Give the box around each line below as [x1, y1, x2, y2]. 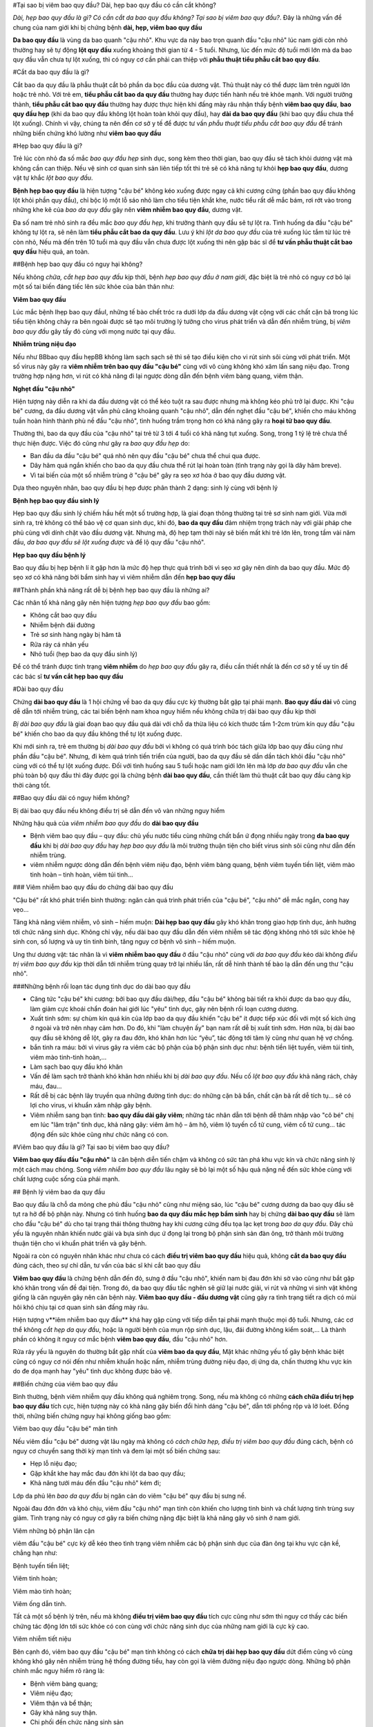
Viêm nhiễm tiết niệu [12, 1634, 72, 1643]
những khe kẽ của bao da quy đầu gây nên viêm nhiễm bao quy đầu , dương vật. [12, 206, 243, 214]
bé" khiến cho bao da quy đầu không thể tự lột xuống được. [12, 729, 182, 738]
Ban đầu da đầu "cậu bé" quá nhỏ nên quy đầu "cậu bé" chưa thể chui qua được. [30, 452, 260, 460]
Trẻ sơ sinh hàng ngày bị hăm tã [30, 631, 122, 639]
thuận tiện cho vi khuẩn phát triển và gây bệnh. [12, 1239, 147, 1247]
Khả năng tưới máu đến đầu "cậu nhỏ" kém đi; [30, 1479, 162, 1487]
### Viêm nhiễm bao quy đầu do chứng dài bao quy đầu [12, 883, 174, 891]
